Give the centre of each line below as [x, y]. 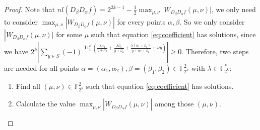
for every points [141, 22]
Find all [28, 86]
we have [16, 51]
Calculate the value [46, 104]
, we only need [234, 9]
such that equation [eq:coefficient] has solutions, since [173, 34]
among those [174, 104]
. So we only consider [212, 22]
